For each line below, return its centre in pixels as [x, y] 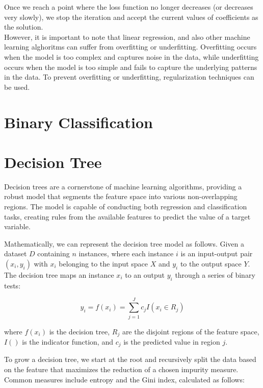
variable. [17, 226]
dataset [16, 253]
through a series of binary [215, 275]
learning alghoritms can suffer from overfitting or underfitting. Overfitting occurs [130, 47]
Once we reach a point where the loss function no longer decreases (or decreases [129, 7]
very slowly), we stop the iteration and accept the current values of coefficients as [131, 17]
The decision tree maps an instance [59, 275]
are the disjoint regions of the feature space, [191, 331]
